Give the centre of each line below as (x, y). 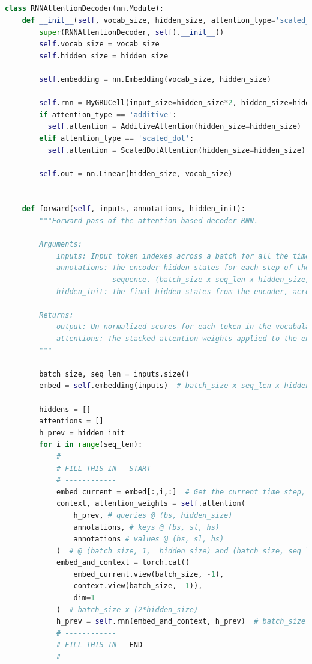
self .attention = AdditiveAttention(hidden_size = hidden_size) (174, 127)
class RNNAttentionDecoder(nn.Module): (84, 9)
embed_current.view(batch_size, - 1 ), (149, 574)
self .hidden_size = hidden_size (104, 56)
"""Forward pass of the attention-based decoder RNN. (149, 221)
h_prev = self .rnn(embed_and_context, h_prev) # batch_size (181, 622)
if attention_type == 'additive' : (108, 115)
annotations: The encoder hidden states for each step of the (183, 268)
